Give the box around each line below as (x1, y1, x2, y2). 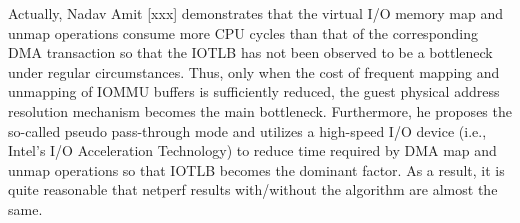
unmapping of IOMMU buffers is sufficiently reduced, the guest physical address (8, 81, 500, 102)
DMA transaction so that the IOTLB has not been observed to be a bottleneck (8, 42, 493, 63)
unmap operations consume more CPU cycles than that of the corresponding (8, 22, 479, 43)
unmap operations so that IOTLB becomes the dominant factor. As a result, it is (8, 159, 505, 180)
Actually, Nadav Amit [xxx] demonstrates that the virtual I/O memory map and (8, 3, 503, 23)
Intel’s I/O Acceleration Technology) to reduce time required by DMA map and (8, 140, 497, 161)
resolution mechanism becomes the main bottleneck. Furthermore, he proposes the (8, 100, 512, 121)
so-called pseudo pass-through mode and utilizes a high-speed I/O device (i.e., (8, 120, 487, 141)
